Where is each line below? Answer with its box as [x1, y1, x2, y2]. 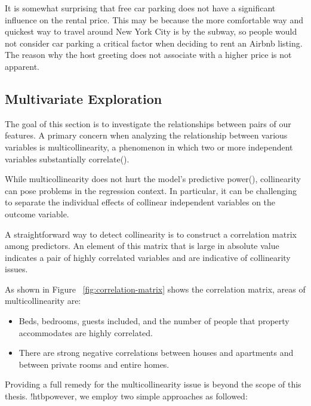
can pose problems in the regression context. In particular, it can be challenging [5, 184, 297, 196]
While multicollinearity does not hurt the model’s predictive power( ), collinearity [5, 173, 301, 185]
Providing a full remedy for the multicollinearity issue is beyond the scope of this [5, 378, 301, 390]
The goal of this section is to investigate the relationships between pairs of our [5, 117, 291, 130]
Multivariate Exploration [5, 89, 162, 107]
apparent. [5, 60, 40, 72]
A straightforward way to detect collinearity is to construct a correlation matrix [5, 227, 297, 240]
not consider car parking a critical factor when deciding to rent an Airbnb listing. [5, 36, 303, 49]
